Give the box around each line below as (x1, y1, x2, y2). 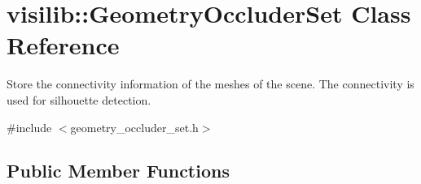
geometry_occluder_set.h (70, 118, 199, 135)
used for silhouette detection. (7, 91, 151, 108)
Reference (7, 28, 120, 62)
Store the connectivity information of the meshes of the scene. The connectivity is (7, 75, 414, 92)
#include (7, 118, 52, 135)
